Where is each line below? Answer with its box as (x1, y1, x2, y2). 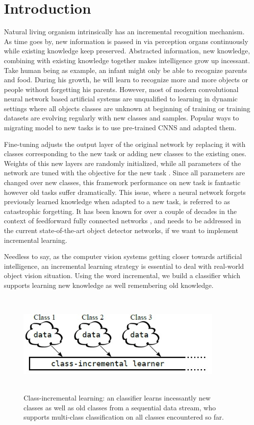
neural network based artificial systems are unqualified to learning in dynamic (4, 94, 238, 104)
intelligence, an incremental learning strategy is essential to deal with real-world (4, 260, 244, 271)
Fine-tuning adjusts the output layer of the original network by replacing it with (4, 139, 246, 149)
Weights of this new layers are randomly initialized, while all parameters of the (4, 158, 241, 168)
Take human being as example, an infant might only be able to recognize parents (4, 65, 247, 75)
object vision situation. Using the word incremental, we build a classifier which (4, 270, 240, 281)
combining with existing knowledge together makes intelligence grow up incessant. (4, 55, 250, 65)
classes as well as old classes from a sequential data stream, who (24, 402, 216, 412)
